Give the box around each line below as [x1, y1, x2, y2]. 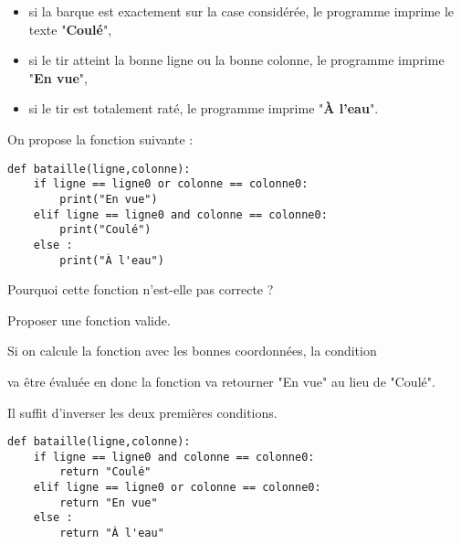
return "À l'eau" [59, 527, 164, 540]
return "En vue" [59, 496, 158, 509]
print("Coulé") [59, 223, 152, 237]
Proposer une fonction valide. [7, 310, 171, 329]
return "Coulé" [59, 465, 152, 479]
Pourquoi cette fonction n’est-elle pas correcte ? [7, 280, 274, 299]
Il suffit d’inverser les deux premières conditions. [7, 402, 278, 421]
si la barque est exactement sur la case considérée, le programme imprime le [28, 2, 455, 20]
